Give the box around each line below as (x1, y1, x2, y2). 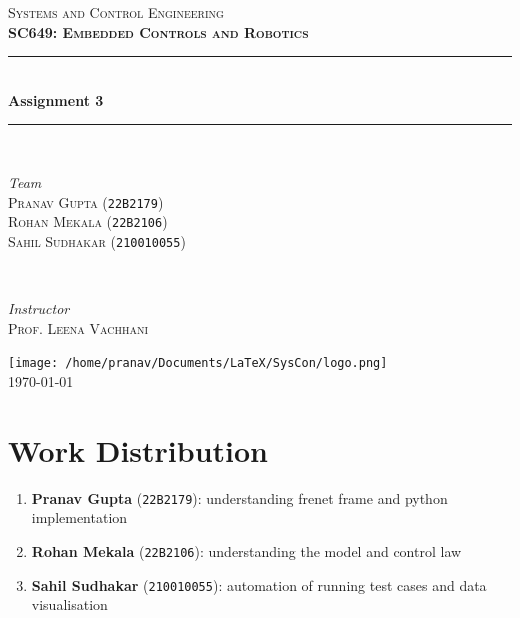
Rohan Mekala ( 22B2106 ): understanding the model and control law (31, 540, 462, 561)
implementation (31, 507, 128, 528)
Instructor (8, 298, 70, 319)
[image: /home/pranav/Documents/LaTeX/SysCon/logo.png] (8, 356, 388, 371)
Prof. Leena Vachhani (8, 317, 149, 338)
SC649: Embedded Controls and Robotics (8, 21, 309, 42)
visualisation (31, 594, 108, 615)
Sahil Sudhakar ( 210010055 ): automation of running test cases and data (31, 574, 487, 595)
